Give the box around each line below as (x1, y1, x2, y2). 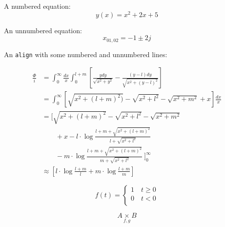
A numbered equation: (4, 1, 71, 11)
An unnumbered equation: (4, 25, 82, 35)
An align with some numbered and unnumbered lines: (4, 49, 167, 59)
